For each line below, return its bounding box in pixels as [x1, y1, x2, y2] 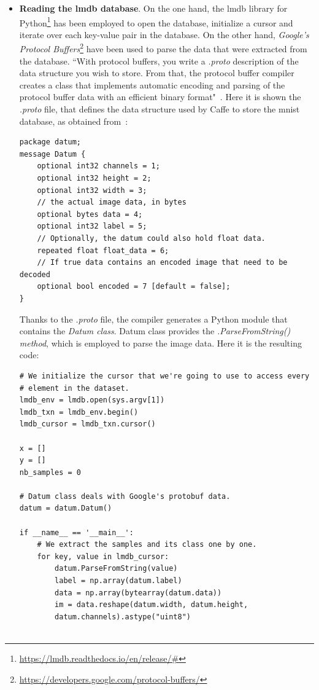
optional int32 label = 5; [37, 222, 147, 231]
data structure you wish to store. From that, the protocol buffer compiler [19, 66, 294, 79]
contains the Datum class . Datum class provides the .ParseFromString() [19, 324, 291, 337]
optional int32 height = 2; [37, 174, 152, 183]
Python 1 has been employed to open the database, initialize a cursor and [19, 14, 293, 29]
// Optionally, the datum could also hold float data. [37, 234, 266, 243]
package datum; [19, 138, 82, 147]
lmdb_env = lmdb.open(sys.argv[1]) [19, 396, 165, 405]
